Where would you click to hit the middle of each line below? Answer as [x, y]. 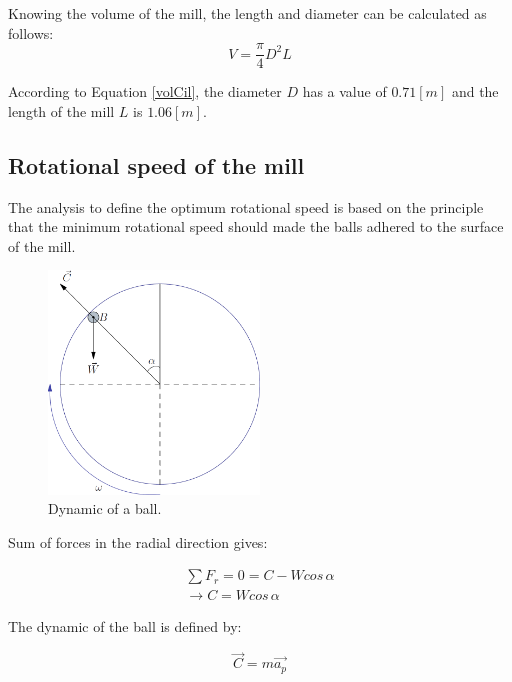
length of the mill [61, 110]
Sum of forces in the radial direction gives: [138, 541]
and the [475, 91]
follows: [31, 32]
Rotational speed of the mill [156, 164]
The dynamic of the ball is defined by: [125, 626]
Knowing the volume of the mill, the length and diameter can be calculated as [247, 13]
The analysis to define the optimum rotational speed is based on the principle [246, 206]
